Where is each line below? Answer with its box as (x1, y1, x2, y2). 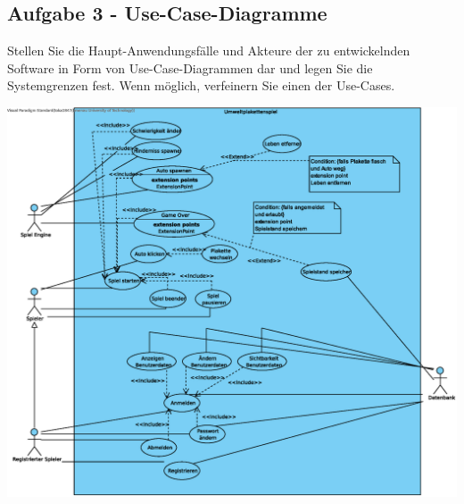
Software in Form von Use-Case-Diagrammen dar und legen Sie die (7, 58, 373, 77)
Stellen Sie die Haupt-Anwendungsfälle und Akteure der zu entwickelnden (7, 41, 410, 60)
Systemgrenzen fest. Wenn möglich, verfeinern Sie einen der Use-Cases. (7, 76, 395, 95)
